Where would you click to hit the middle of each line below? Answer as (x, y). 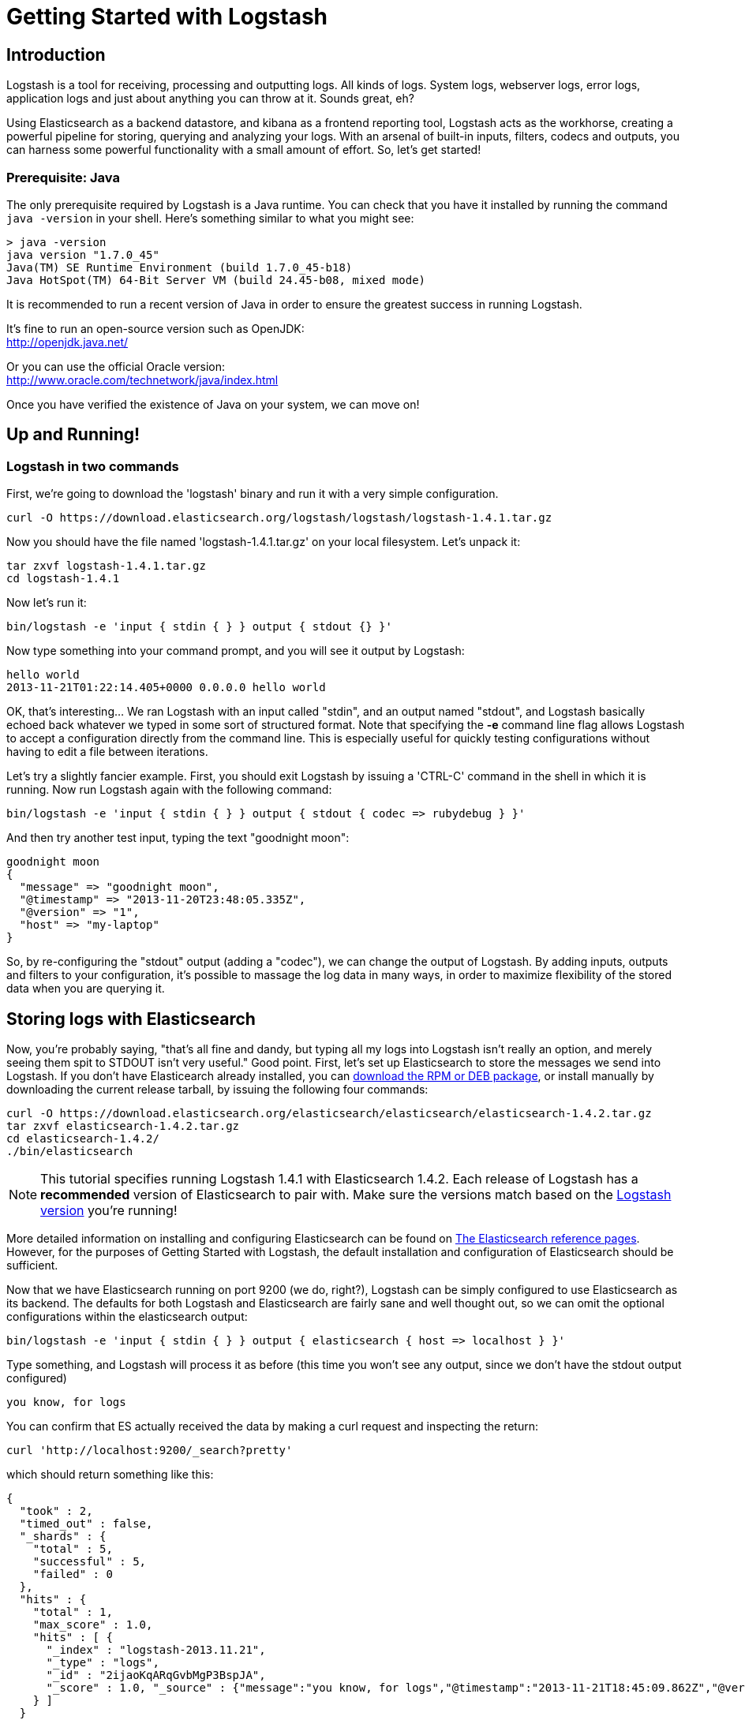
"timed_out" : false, (86, 1523)
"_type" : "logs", (103, 1662)
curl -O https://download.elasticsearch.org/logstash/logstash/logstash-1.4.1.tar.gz (279, 518)
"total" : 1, (73, 1612)
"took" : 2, (56, 1511)
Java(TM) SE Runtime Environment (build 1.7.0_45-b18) (180, 267)
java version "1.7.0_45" (83, 254)
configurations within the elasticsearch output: (127, 1316)
